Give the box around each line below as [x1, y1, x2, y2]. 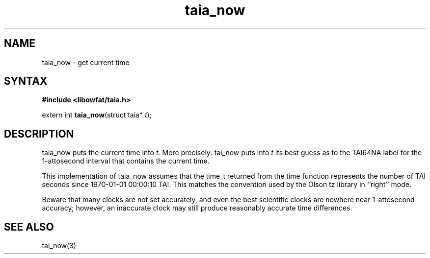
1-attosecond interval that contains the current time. [42, 157, 210, 165]
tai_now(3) [42, 241, 76, 250]
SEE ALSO [4, 220, 54, 233]
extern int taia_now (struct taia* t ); [42, 111, 152, 119]
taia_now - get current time [42, 58, 130, 67]
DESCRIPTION [4, 127, 74, 140]
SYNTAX [4, 75, 48, 88]
